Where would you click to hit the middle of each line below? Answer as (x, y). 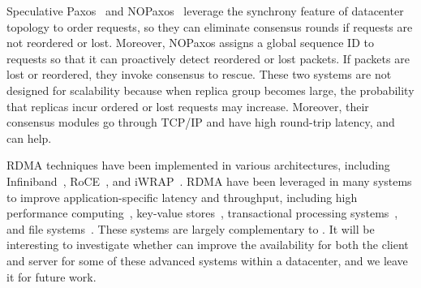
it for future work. (52, 276)
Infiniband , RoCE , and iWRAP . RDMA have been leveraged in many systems (209, 181)
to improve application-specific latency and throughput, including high (182, 197)
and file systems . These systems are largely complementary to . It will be (191, 228)
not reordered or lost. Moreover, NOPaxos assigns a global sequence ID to (190, 43)
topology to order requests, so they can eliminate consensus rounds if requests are (210, 26)
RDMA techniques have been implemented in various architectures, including (198, 165)
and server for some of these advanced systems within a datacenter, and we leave (207, 260)
